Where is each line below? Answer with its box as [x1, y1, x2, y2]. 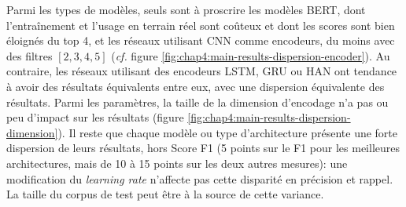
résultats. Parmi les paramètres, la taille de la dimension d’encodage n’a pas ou [6, 93, 389, 110]
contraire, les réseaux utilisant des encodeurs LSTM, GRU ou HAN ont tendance [6, 63, 397, 79]
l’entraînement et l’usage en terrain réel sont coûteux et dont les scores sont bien [6, 16, 395, 33]
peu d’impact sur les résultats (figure [6, 109, 184, 125]
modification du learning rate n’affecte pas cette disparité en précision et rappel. [6, 170, 393, 187]
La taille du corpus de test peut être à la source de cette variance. [6, 186, 324, 202]
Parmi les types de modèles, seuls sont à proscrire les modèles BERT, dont [6, 2, 366, 17]
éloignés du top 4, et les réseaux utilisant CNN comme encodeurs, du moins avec [6, 32, 395, 49]
